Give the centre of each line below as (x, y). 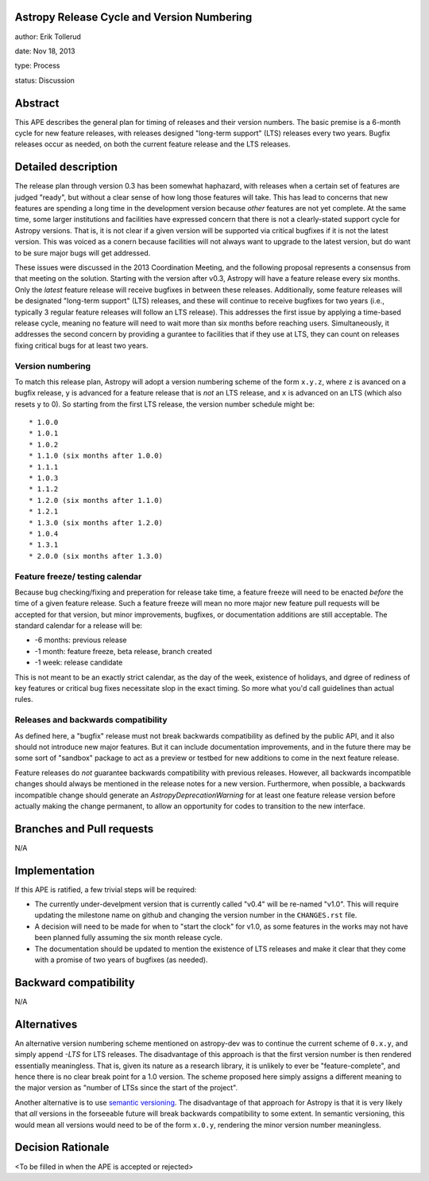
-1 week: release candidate (79, 663)
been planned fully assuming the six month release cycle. (128, 937)
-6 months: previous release (81, 640)
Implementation (55, 870)
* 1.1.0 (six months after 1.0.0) (96, 456)
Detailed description (66, 167)
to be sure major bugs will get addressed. (83, 253)
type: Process (37, 66)
